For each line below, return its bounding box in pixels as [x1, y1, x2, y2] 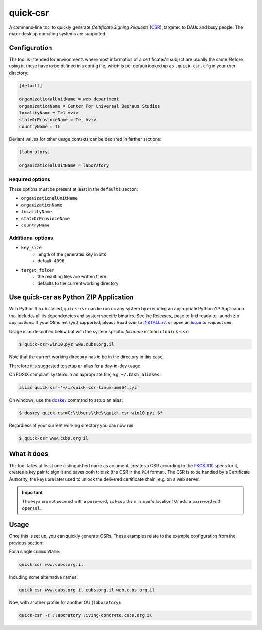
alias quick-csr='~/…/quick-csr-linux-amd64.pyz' [19, 385, 140, 390]
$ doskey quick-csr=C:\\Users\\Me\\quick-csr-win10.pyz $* [19, 410, 163, 416]
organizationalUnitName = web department [19, 97, 119, 102]
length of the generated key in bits [37, 251, 106, 257]
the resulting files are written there [37, 274, 107, 280]
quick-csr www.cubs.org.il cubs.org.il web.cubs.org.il [19, 587, 155, 593]
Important [22, 489, 43, 495]
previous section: [9, 540, 44, 546]
